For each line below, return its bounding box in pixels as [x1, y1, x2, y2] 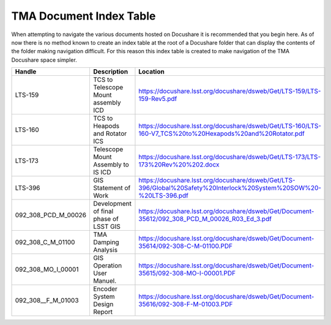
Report [92, 308, 113, 316]
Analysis [92, 245, 118, 254]
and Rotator [92, 129, 127, 138]
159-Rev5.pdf [138, 95, 177, 103]
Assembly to [92, 160, 130, 169]
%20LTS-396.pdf [138, 192, 189, 200]
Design [92, 300, 114, 308]
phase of [92, 215, 119, 223]
